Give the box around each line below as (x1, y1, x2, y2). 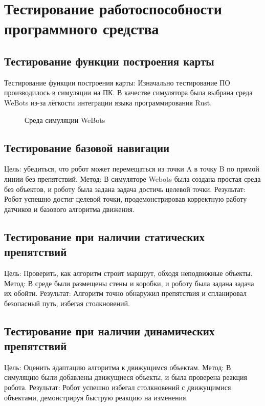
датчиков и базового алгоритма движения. (4, 203, 135, 214)
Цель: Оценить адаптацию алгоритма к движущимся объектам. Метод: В (4, 361, 231, 372)
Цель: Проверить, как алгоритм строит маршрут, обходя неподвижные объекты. (4, 267, 253, 278)
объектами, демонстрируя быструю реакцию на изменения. (4, 392, 188, 402)
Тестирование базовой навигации (4, 139, 170, 155)
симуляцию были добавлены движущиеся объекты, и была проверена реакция (4, 372, 247, 382)
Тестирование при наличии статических (4, 228, 205, 244)
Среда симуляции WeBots (25, 114, 105, 125)
